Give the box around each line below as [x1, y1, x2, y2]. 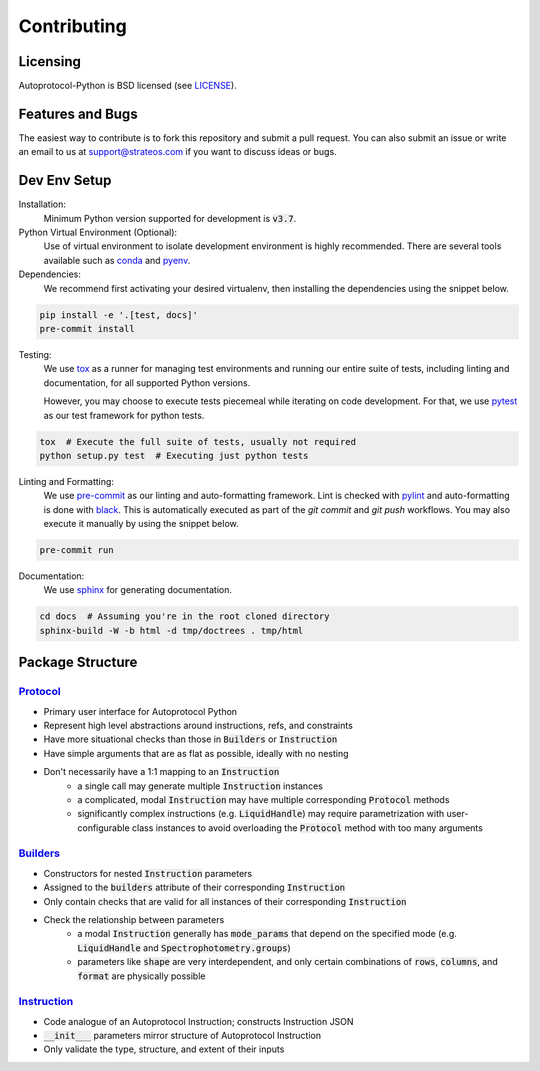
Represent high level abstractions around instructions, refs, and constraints [43, 719, 354, 731]
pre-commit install [39, 323, 135, 334]
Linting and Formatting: [18, 475, 115, 487]
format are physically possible [77, 970, 206, 982]
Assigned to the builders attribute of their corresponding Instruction [43, 881, 346, 894]
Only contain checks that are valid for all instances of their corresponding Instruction [43, 895, 407, 907]
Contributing [18, 15, 127, 37]
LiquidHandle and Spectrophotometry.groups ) [77, 941, 292, 954]
